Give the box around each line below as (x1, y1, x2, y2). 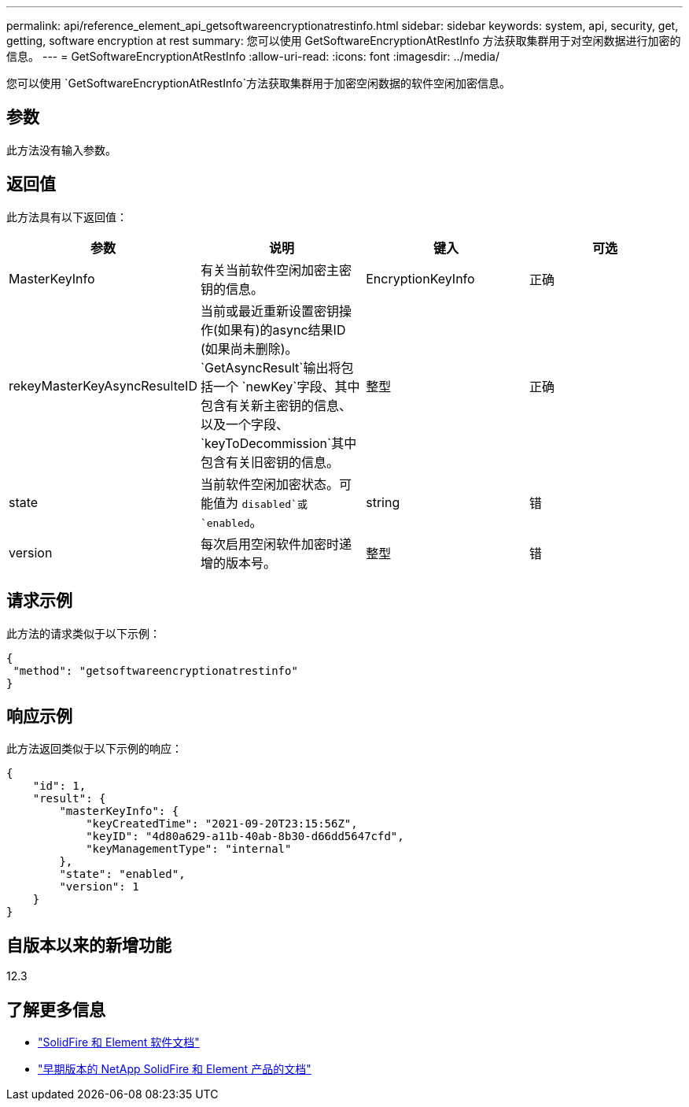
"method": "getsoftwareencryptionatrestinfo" (13, 664, 298, 677)
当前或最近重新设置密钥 (200, 302, 339, 319)
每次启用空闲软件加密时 (200, 535, 339, 552)
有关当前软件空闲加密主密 (200, 261, 352, 278)
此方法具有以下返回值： (6, 209, 127, 224)
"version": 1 (59, 880, 139, 894)
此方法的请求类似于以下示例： (6, 626, 160, 640)
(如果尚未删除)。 (200, 340, 298, 357)
